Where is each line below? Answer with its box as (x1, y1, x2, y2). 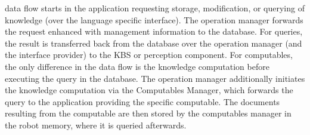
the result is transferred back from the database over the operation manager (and (5, 36, 302, 49)
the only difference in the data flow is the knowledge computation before (5, 60, 269, 72)
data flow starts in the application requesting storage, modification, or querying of (5, 2, 305, 14)
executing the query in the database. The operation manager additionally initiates (5, 72, 305, 84)
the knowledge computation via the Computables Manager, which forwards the (5, 84, 293, 96)
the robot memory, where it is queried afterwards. (5, 118, 187, 131)
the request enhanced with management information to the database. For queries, (5, 25, 303, 38)
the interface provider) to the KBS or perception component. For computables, (5, 48, 293, 61)
